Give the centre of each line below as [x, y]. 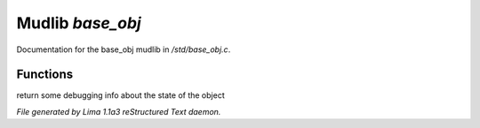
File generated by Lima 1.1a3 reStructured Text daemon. [119, 111]
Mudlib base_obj [79, 23]
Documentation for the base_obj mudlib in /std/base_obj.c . [124, 49]
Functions [45, 75]
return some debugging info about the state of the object [121, 95]
